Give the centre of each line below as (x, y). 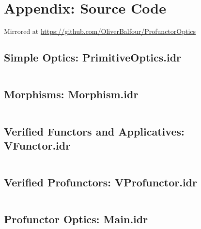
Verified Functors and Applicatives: (94, 131)
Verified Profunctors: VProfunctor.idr (100, 182)
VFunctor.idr (37, 145)
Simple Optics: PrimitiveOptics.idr (93, 57)
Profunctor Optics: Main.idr (76, 219)
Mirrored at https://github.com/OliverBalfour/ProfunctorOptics (100, 31)
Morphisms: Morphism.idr (71, 94)
